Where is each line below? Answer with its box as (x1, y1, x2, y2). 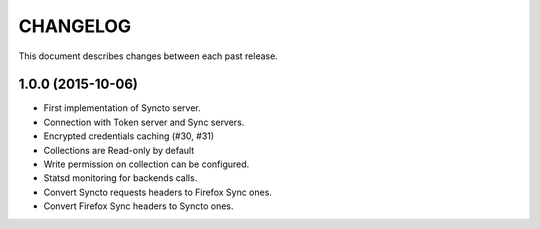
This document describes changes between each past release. (18, 50, 279, 62)
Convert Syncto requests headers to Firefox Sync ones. (43, 186, 272, 198)
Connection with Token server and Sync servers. (43, 116, 245, 128)
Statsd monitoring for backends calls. (43, 172, 198, 184)
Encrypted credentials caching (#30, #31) (43, 130, 215, 142)
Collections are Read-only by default (43, 144, 195, 156)
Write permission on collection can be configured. (43, 158, 250, 170)
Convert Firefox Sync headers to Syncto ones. (43, 200, 234, 212)
